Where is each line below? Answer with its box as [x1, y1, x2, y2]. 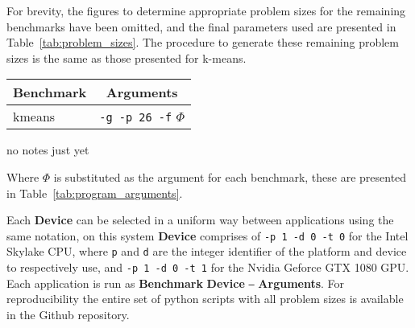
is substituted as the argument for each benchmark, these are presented [53, 168, 407, 185]
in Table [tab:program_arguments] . [6, 184, 183, 201]
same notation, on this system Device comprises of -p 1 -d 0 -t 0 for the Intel [6, 227, 409, 244]
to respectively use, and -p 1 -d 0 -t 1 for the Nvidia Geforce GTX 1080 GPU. [6, 259, 409, 276]
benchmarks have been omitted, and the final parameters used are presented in [6, 18, 396, 35]
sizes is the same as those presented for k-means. [6, 49, 247, 66]
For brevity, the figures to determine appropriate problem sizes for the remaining [6, 2, 406, 18]
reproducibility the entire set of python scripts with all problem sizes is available [6, 290, 404, 307]
